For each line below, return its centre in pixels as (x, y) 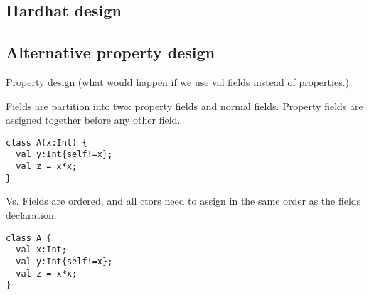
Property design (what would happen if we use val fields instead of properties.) (177, 81)
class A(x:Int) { (47, 143)
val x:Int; (41, 250)
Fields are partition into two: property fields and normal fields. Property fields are (184, 106)
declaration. (31, 214)
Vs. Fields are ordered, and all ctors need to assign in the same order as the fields (183, 201)
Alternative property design (111, 52)
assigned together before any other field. (93, 120)
